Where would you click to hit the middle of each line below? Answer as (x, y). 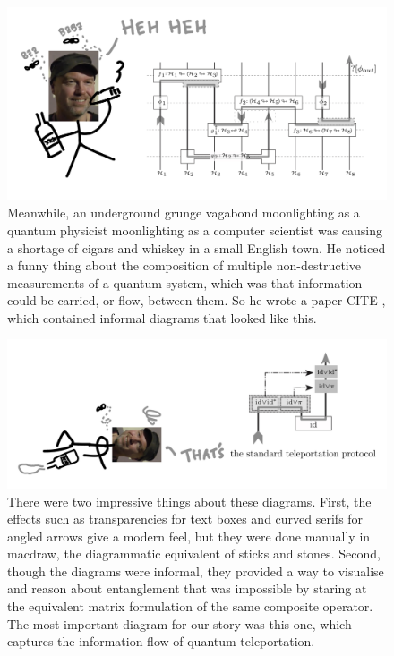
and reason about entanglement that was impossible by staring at (187, 588)
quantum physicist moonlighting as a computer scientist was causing (195, 230)
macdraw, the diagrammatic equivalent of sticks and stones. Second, (194, 554)
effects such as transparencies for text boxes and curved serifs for (185, 519)
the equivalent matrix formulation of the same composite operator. (190, 606)
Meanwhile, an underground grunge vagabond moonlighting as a (184, 213)
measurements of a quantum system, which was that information (185, 282)
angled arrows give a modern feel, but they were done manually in (189, 536)
